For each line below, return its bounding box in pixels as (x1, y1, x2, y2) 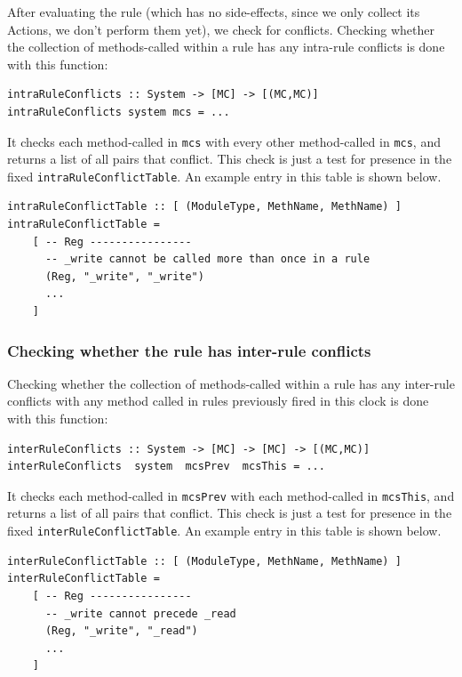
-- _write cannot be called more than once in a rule (44, 253, 370, 266)
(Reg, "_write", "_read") (44, 625, 198, 638)
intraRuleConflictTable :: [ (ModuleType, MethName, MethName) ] (7, 200, 402, 214)
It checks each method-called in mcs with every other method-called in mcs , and (7, 132, 441, 150)
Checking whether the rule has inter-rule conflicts (7, 339, 371, 361)
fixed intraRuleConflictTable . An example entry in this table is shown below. (7, 166, 442, 185)
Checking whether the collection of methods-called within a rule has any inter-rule (7, 374, 455, 392)
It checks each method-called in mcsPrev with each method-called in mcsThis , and (7, 486, 455, 504)
